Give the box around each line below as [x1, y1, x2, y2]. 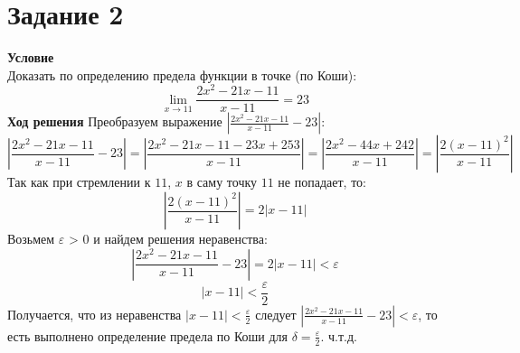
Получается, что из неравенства [7, 304, 182, 323]
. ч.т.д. [320, 326, 357, 345]
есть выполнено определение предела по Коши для [7, 326, 288, 345]
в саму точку [186, 172, 258, 191]
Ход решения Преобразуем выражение [7, 112, 222, 131]
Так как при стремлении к [7, 172, 151, 191]
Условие [7, 48, 54, 67]
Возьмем [7, 229, 55, 248]
